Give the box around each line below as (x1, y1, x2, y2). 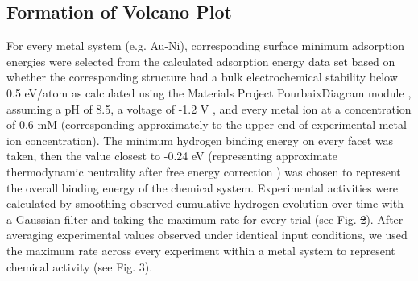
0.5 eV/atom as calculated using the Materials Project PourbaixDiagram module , (6, 84, 412, 101)
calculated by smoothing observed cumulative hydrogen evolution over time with (6, 195, 404, 212)
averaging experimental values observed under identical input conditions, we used (6, 226, 408, 243)
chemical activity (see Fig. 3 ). (6, 258, 153, 275)
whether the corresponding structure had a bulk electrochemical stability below (6, 68, 398, 85)
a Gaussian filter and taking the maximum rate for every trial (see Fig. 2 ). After (6, 210, 404, 227)
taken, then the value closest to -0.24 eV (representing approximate (6, 147, 337, 164)
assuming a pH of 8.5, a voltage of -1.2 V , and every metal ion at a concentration (6, 100, 412, 117)
